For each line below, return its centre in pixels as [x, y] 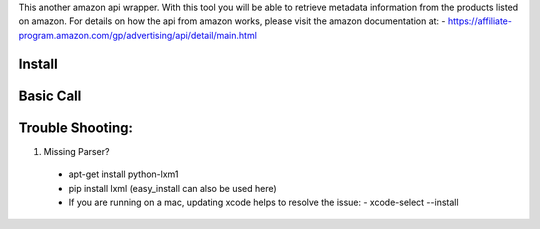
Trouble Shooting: [76, 127]
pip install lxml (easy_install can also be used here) [172, 188]
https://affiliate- [479, 21]
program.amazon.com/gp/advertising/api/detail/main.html [137, 35]
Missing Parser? [76, 151]
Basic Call [50, 95]
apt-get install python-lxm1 [123, 174]
